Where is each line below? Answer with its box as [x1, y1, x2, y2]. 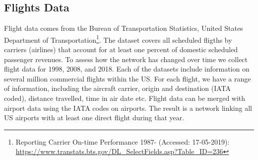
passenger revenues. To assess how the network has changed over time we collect [4, 54, 248, 64]
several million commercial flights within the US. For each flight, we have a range [4, 73, 251, 83]
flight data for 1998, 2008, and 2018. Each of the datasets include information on [4, 64, 250, 74]
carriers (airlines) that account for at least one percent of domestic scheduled [4, 44, 238, 55]
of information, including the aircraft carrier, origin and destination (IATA [4, 83, 231, 93]
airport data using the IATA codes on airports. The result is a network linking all [4, 102, 252, 113]
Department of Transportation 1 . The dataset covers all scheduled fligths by [4, 33, 232, 45]
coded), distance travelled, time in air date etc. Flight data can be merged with [4, 93, 246, 103]
